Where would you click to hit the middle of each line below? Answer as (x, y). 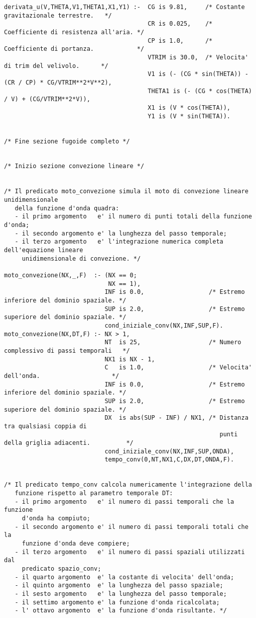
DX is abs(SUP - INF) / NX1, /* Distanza (176, 418)
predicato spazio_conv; (61, 568)
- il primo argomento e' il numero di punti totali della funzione (133, 217)
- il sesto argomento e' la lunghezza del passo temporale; (121, 594)
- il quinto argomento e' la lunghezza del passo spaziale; (119, 586)
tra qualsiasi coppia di (45, 426)
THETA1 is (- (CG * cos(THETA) (200, 91)
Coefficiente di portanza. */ (74, 49)
